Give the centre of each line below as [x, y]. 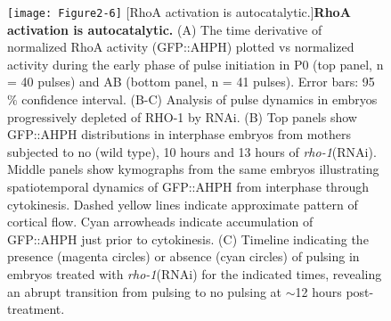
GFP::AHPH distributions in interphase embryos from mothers [179, 134]
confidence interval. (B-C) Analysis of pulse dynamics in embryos [200, 99]
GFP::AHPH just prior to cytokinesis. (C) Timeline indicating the [188, 239]
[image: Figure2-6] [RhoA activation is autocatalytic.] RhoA [179, 12]
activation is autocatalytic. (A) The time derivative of [165, 29]
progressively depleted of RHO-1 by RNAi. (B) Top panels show [182, 116]
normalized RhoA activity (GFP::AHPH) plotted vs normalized [181, 47]
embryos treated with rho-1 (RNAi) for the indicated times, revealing [195, 273]
